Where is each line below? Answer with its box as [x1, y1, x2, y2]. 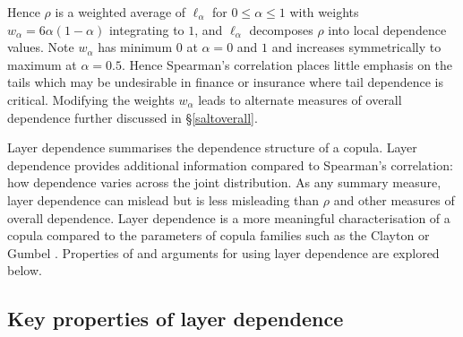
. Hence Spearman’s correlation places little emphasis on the [121, 55, 453, 73]
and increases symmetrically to [271, 38, 442, 56]
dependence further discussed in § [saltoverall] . [7, 108, 258, 126]
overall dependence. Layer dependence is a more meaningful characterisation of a [7, 208, 450, 227]
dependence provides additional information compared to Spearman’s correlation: [7, 155, 453, 174]
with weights [289, 3, 359, 21]
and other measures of [333, 190, 455, 209]
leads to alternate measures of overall [198, 90, 402, 108]
